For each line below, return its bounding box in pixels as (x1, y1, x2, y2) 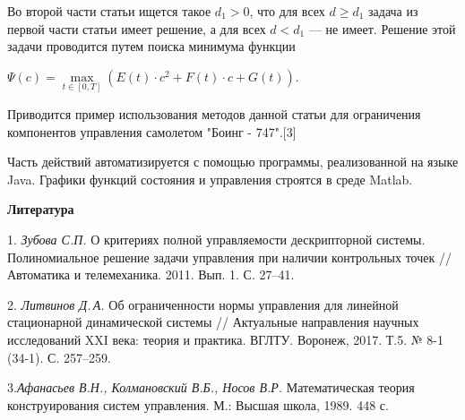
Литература (7, 200, 74, 219)
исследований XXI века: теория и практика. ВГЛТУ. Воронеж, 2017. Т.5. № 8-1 (7, 330, 443, 348)
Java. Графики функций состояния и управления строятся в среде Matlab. (7, 169, 413, 188)
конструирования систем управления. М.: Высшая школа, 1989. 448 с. (7, 395, 389, 414)
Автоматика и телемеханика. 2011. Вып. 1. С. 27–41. (7, 265, 295, 284)
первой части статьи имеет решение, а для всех (7, 19, 266, 38)
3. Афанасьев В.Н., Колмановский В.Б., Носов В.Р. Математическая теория (7, 378, 415, 397)
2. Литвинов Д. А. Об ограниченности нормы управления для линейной (7, 295, 399, 313)
